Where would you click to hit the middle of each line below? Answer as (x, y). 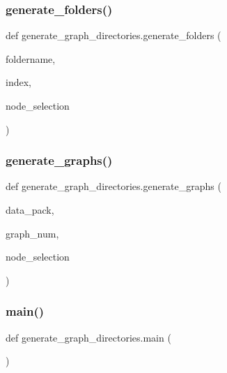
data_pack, (30, 210)
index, (18, 82)
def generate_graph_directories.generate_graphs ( (113, 186)
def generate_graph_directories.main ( (88, 337)
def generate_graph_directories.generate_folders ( (113, 35)
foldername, (31, 58)
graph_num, (32, 233)
